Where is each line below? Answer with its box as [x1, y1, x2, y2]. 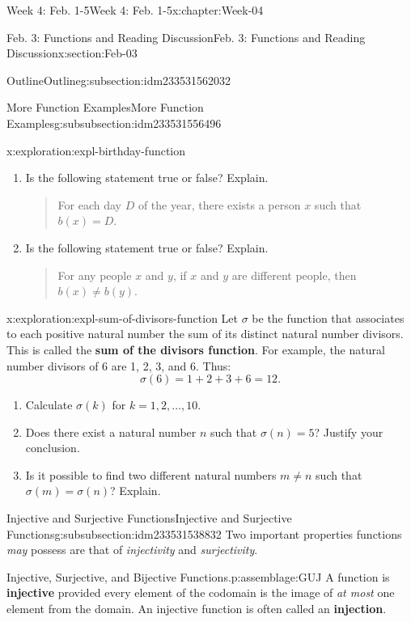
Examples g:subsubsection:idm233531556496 [6, 114, 222, 131]
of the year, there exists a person [138, 196, 301, 213]
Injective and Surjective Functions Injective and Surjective [6, 510, 292, 527]
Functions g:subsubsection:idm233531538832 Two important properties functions [6, 525, 402, 542]
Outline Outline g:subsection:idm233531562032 [6, 71, 231, 88]
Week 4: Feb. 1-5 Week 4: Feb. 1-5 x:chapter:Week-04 [6, 2, 264, 18]
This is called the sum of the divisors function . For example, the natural [6, 341, 385, 358]
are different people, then [231, 266, 357, 283]
